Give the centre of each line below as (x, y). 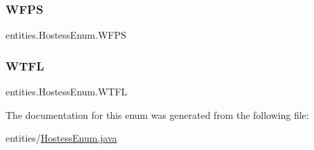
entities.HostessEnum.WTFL (67, 92)
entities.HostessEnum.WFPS (66, 35)
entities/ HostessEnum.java (61, 138)
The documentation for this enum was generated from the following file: (157, 114)
